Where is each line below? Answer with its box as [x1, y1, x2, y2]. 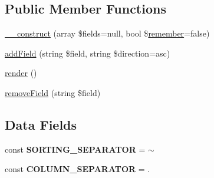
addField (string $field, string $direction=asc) [5, 47, 170, 59]
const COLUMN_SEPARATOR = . [5, 163, 150, 175]
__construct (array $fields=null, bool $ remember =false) [5, 27, 210, 39]
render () [5, 67, 37, 79]
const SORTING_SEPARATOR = [5, 143, 146, 155]
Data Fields [5, 115, 77, 133]
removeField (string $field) [5, 86, 101, 98]
